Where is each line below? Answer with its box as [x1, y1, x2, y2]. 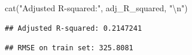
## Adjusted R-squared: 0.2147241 [5, 24, 142, 33]
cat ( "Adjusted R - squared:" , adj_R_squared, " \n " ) [5, 2, 188, 14]
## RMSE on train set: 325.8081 [5, 44, 133, 53]
